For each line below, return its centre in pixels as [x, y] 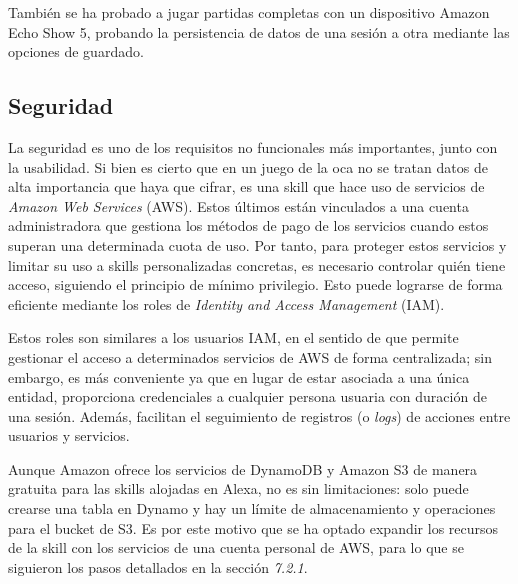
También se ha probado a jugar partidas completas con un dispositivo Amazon [249, 12]
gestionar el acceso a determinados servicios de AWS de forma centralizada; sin [250, 356]
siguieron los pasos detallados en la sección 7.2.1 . [158, 566]
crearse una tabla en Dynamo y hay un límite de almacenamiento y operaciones [252, 508]
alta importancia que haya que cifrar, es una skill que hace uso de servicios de [246, 186]
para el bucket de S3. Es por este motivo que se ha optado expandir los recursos [253, 527]
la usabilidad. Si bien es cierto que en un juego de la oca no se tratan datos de [248, 166]
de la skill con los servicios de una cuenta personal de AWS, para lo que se [236, 547]
